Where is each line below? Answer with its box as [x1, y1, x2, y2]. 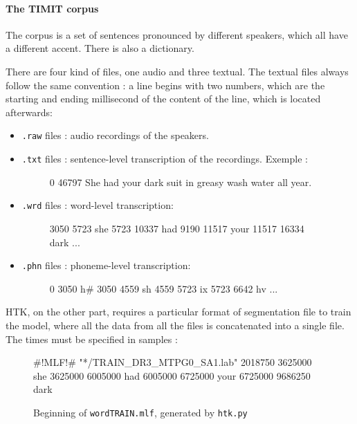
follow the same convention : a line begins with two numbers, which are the [6, 77, 325, 92]
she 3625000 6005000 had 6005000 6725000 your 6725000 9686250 [33, 368, 311, 382]
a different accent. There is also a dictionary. [6, 41, 194, 55]
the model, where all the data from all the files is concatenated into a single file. [6, 317, 345, 332]
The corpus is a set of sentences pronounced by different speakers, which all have [6, 27, 348, 42]
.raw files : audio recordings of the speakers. [21, 128, 209, 142]
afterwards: [6, 104, 53, 119]
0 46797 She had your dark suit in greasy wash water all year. [49, 174, 312, 189]
